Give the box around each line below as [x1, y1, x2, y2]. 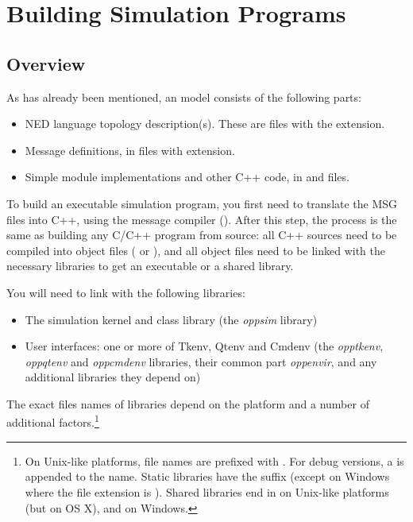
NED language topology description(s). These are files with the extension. [25, 115, 385, 132]
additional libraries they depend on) [25, 369, 201, 385]
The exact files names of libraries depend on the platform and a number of [6, 395, 369, 412]
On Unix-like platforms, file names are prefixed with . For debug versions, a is [25, 452, 404, 469]
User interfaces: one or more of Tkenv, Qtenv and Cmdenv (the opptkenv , [25, 338, 384, 354]
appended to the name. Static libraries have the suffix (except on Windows [25, 468, 390, 485]
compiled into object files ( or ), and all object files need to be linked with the [6, 242, 385, 258]
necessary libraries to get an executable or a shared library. [6, 257, 294, 274]
